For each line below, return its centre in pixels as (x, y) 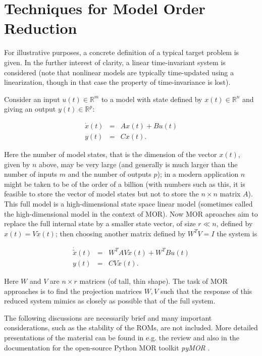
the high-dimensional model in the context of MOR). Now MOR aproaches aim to (131, 213)
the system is (237, 233)
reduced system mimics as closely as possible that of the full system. (110, 301)
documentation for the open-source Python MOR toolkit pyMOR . (107, 347)
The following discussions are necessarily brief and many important (108, 317)
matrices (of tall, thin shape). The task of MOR (153, 281)
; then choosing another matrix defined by (120, 233)
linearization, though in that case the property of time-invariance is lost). (117, 82)
